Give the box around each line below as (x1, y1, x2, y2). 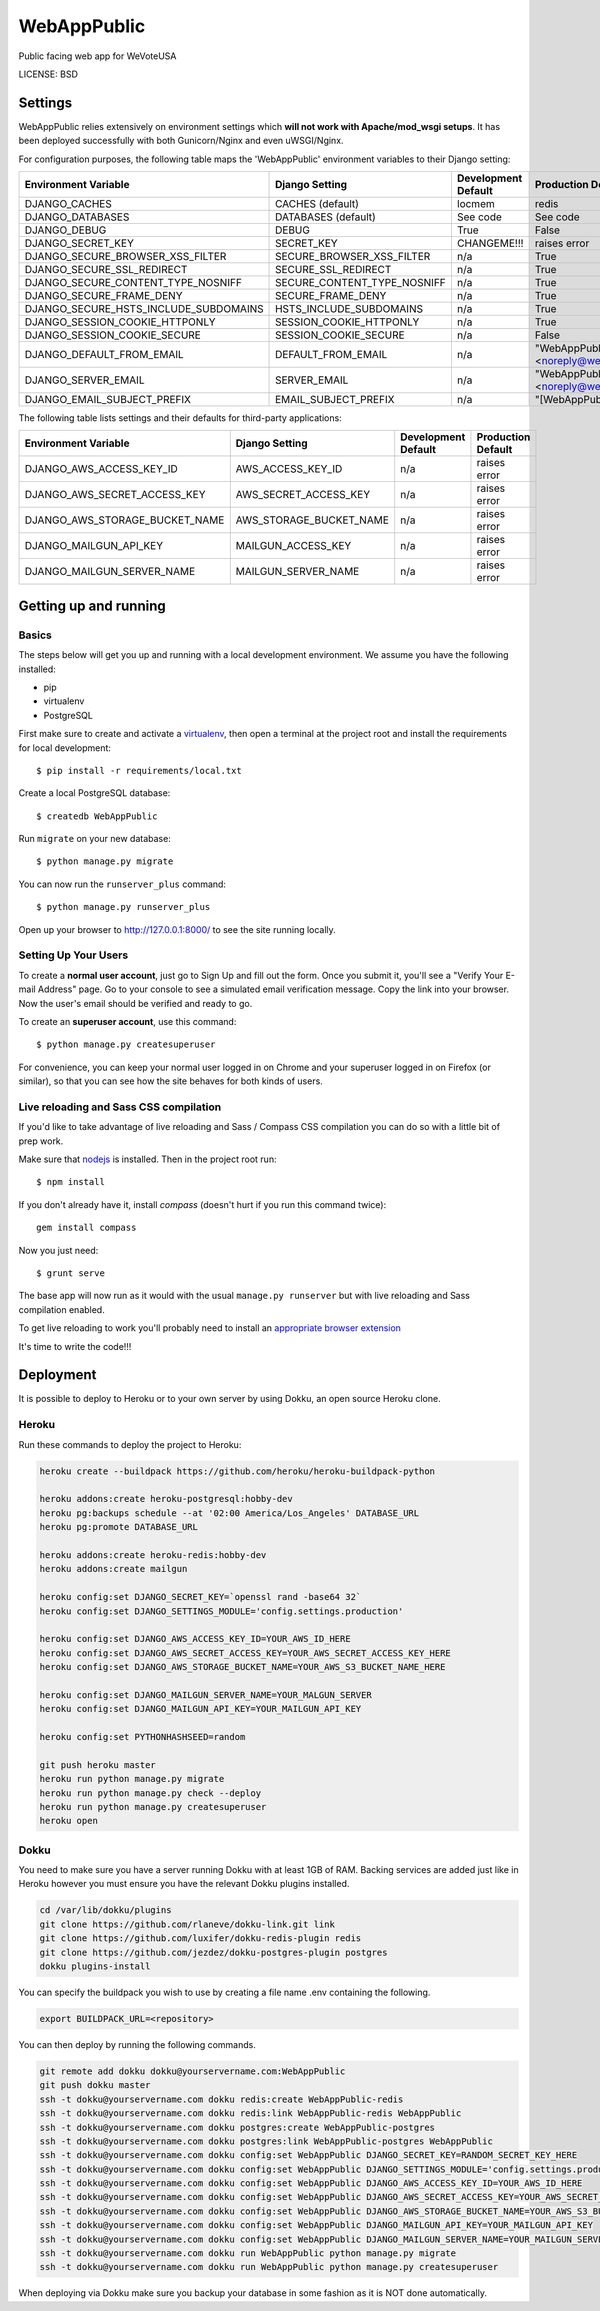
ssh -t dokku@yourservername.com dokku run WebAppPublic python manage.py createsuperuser (39, 2261, 499, 2273)
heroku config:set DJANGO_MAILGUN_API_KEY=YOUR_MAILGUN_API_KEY (39, 1703, 362, 1715)
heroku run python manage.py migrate (39, 1773, 225, 1785)
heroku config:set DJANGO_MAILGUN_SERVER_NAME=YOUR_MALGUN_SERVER (39, 1689, 372, 1700)
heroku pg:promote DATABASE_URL (39, 1521, 199, 1533)
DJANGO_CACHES (24, 197, 112, 211)
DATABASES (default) (275, 210, 377, 224)
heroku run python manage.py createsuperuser (39, 1801, 267, 1812)
